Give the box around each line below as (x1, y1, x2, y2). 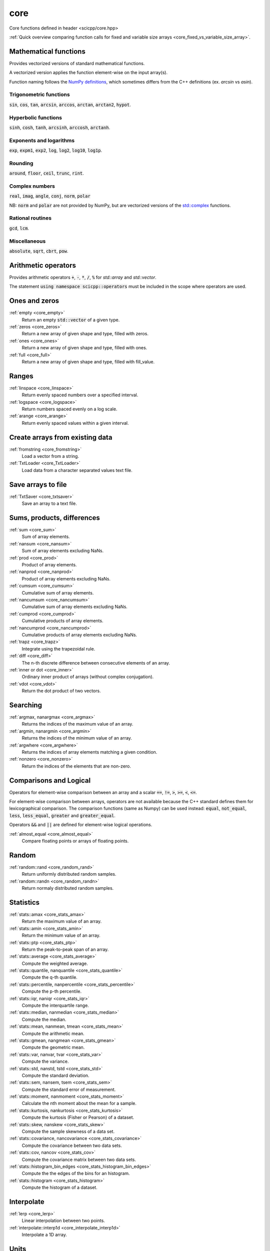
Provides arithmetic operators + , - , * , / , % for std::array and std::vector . (9, 274, 157, 280)
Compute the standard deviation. (21, 1072, 89, 1078)
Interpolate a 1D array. (21, 1231, 67, 1238)
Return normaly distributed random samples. (21, 885, 114, 891)
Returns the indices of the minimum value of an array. (21, 735, 132, 741)
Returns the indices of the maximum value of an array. (21, 721, 133, 727)
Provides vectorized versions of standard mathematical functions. (9, 60, 145, 66)
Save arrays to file (9, 480, 67, 489)
